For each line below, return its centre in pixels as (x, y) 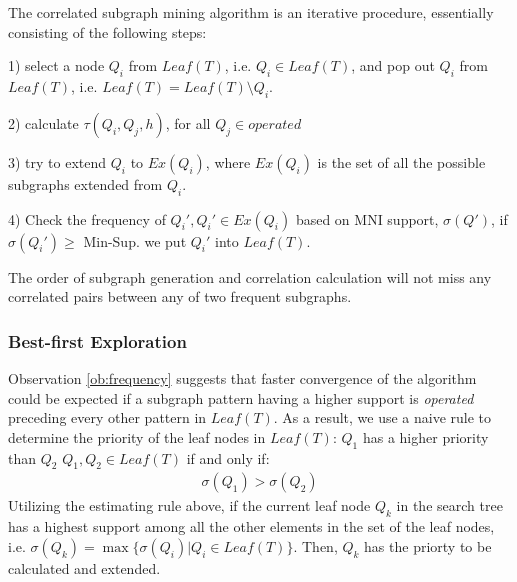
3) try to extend (57, 161)
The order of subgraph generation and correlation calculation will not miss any (250, 276)
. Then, (315, 545)
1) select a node (56, 65)
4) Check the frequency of (87, 218)
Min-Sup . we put (135, 240)
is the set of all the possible (401, 161)
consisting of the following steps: (107, 31)
